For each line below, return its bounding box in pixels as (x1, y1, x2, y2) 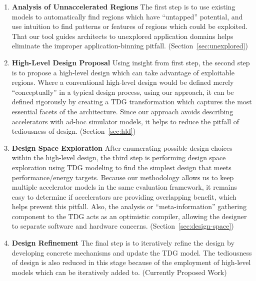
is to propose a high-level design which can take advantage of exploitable (11, 67, 234, 77)
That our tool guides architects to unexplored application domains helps (11, 30, 233, 41)
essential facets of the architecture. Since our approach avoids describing (11, 106, 233, 116)
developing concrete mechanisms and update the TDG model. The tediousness (11, 247, 252, 258)
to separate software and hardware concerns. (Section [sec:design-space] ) (11, 221, 234, 231)
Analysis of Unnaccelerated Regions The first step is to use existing (11, 1, 235, 11)
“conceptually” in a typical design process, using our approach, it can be (11, 86, 234, 97)
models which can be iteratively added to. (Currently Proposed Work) (11, 267, 227, 277)
